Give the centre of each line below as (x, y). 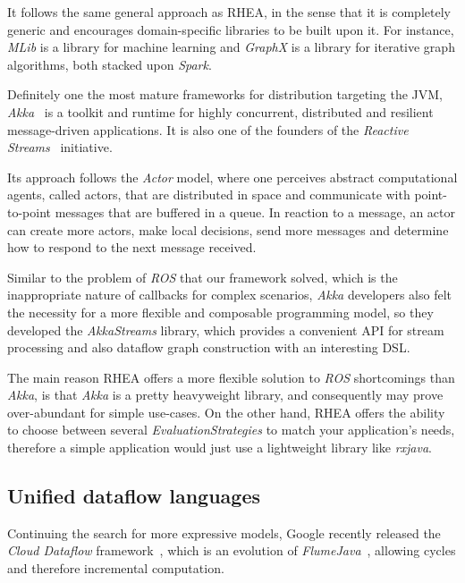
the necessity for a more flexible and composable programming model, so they (220, 312)
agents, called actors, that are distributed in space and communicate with (209, 194)
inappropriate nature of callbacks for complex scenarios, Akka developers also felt (229, 295)
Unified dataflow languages (134, 496)
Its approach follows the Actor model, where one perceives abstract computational (232, 177)
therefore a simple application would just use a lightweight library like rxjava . (220, 448)
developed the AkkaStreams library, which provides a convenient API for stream (226, 330)
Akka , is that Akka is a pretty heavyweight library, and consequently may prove (225, 395)
